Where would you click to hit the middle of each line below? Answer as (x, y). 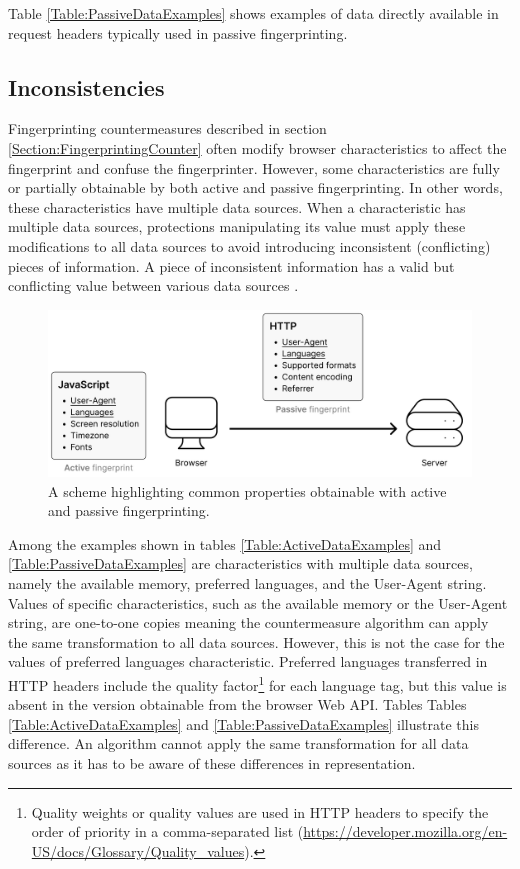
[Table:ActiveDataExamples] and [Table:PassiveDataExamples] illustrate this (243, 723)
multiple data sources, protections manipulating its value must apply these (237, 226)
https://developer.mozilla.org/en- (405, 831)
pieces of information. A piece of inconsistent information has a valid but (231, 265)
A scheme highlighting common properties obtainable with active (247, 490)
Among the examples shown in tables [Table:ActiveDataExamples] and (225, 543)
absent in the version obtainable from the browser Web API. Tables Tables (237, 704)
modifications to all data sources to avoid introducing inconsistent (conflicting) (249, 245)
